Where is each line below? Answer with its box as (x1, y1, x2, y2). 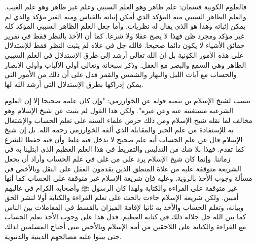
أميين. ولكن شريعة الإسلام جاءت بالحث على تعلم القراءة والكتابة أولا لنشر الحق (4, 192, 239, 203)
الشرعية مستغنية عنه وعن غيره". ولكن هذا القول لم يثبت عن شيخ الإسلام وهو (4, 105, 233, 115)
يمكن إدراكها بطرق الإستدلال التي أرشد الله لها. (4, 79, 144, 89)
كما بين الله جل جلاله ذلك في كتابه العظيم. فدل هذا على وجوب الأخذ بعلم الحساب (4, 211, 247, 222)
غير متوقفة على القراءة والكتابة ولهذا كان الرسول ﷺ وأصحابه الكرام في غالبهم (4, 182, 237, 193)
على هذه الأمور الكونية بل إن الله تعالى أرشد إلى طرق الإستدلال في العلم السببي (4, 49, 244, 60)
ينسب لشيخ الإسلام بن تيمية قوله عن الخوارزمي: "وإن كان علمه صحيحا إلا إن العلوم (4, 95, 251, 106)
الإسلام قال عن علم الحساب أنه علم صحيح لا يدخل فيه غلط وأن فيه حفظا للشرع (4, 134, 243, 144)
